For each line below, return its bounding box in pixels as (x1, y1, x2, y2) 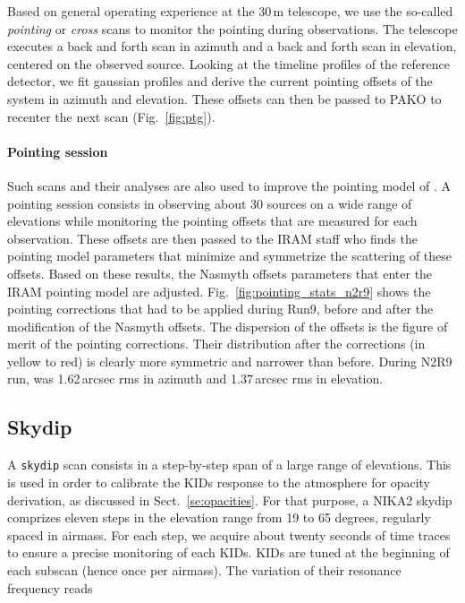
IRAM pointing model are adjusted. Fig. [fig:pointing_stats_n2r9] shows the (7, 281, 431, 300)
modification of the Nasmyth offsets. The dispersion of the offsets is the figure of (7, 316, 448, 335)
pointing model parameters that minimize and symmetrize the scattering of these (7, 246, 452, 265)
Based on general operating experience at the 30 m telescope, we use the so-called (7, 2, 453, 20)
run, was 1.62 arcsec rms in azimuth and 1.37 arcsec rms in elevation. (7, 369, 384, 388)
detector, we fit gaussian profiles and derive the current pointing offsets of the (7, 72, 433, 90)
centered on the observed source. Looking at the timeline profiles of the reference (7, 54, 450, 73)
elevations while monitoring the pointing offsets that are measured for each (7, 211, 418, 230)
